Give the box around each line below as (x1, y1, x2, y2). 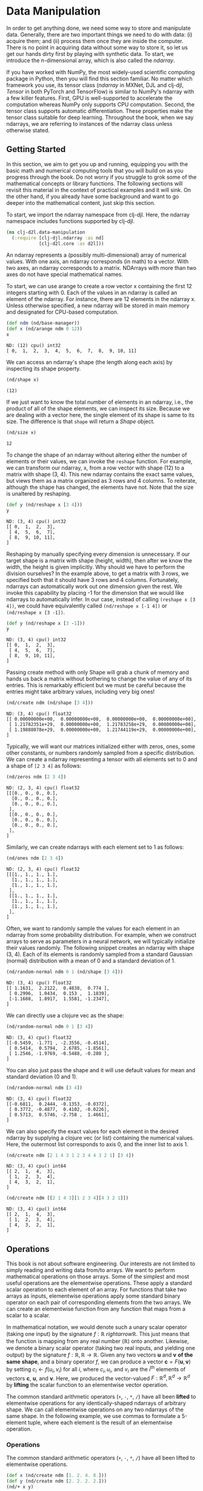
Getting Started (6, 144, 66, 154)
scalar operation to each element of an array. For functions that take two (6, 1286, 187, 1293)
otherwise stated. (6, 126, 50, 134)
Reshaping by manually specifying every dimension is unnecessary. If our (6, 550, 190, 558)
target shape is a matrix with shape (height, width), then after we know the (6, 556, 192, 564)
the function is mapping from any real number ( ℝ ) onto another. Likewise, (6, 1338, 189, 1345)
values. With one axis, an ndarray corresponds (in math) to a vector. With (6, 258, 189, 265)
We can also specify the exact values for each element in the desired (6, 1127, 179, 1135)
